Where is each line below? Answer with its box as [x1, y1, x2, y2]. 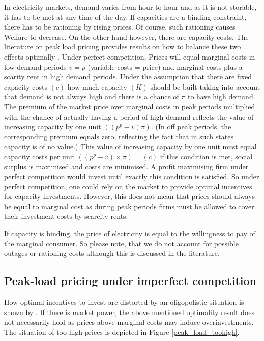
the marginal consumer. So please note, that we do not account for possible [4, 238, 239, 248]
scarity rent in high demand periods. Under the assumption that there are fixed [4, 71, 252, 82]
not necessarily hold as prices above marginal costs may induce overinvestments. [4, 317, 254, 327]
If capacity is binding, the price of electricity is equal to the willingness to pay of [4, 228, 255, 239]
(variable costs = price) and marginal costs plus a [87, 61, 243, 72]
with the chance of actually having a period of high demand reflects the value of [4, 111, 254, 122]
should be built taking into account [150, 81, 260, 92]
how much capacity [67, 81, 127, 92]
